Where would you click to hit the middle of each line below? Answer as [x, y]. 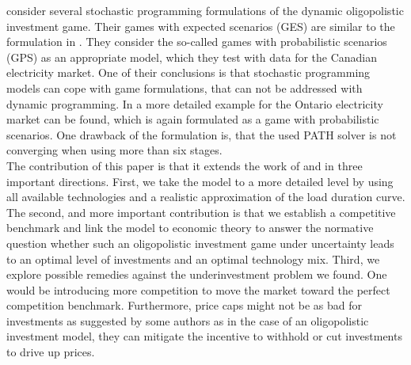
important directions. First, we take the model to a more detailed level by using [200, 181]
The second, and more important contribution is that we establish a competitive [201, 212]
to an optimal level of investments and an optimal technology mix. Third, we [193, 259]
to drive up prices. [51, 352]
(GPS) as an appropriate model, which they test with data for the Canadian [192, 57]
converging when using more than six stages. [114, 150]
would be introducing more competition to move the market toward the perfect [198, 289]
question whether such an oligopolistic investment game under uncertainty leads [200, 243]
